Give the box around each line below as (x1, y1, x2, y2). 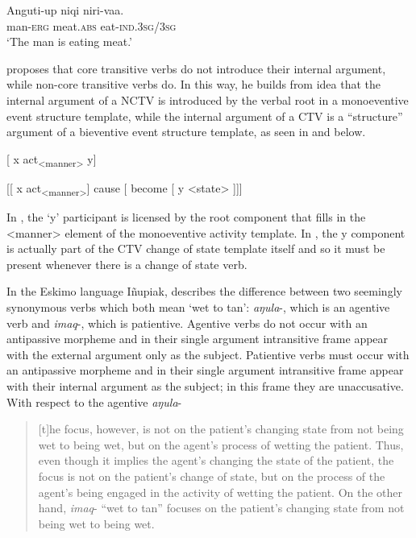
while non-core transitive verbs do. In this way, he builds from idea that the (6, 76, 381, 93)
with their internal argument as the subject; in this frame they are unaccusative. (6, 377, 404, 394)
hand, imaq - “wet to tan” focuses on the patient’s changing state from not (38, 499, 405, 516)
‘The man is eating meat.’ (6, 33, 133, 50)
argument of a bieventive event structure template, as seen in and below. (6, 123, 366, 140)
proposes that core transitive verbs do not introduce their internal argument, (6, 60, 386, 77)
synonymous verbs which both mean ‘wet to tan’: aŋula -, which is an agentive (6, 298, 390, 315)
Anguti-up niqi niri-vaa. (6, 2, 124, 18)
